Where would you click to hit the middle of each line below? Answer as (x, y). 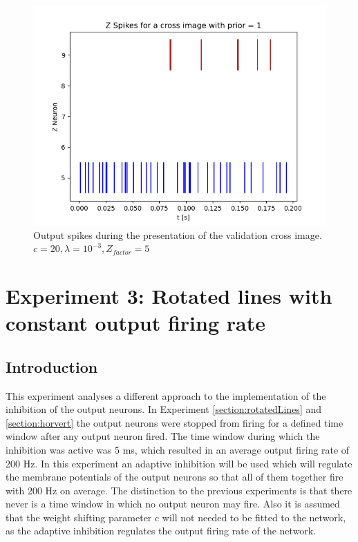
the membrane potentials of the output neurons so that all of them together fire (175, 477)
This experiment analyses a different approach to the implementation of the (166, 395)
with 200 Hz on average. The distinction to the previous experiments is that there (179, 490)
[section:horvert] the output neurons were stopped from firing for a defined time (175, 422)
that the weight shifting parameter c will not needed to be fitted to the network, (176, 517)
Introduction (52, 366)
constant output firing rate (135, 323)
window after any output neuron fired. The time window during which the (163, 436)
